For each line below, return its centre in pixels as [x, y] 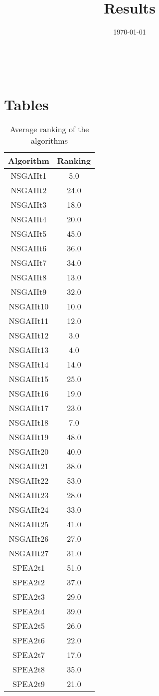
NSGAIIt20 [29, 452]
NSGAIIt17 [29, 408]
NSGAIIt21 [29, 466]
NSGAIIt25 [29, 524]
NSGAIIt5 [29, 234]
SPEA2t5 [28, 626]
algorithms [49, 141]
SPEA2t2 [28, 582]
